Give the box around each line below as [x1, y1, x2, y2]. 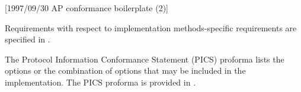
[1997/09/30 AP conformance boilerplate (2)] [5, 2, 169, 14]
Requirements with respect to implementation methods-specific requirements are [5, 21, 297, 34]
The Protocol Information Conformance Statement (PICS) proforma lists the [5, 52, 284, 65]
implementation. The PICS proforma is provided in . [5, 75, 196, 88]
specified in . [5, 33, 50, 45]
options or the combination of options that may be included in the [5, 64, 246, 77]
